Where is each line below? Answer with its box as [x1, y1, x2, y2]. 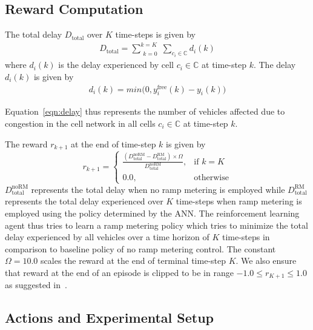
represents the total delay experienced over [5, 195, 163, 207]
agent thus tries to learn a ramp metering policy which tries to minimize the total [5, 218, 308, 231]
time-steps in [222, 231, 270, 243]
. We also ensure [236, 254, 297, 267]
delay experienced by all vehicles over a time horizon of [5, 231, 209, 243]
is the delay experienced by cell [58, 58, 174, 71]
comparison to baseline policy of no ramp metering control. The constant [5, 242, 276, 255]
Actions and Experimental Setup [5, 308, 214, 327]
